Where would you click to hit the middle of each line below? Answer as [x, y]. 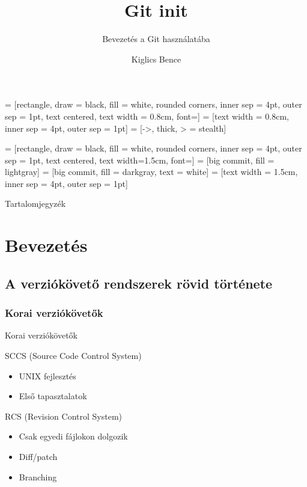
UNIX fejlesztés [47, 375]
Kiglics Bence [156, 59]
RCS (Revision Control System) [64, 416]
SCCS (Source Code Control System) [73, 356]
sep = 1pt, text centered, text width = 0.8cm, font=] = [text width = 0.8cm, [147, 116]
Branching [38, 476]
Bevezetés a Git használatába [156, 39]
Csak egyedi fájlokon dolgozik [73, 436]
